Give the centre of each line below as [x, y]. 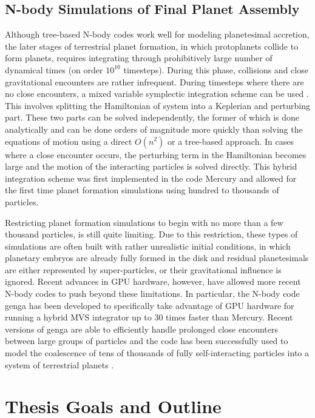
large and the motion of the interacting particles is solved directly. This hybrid [151, 166]
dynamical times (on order [54, 69]
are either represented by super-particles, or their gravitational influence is [143, 269]
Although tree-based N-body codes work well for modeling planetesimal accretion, [157, 34]
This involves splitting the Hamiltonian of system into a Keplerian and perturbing [157, 105]
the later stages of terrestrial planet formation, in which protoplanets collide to [152, 46]
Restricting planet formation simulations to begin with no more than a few [144, 222]
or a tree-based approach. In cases [231, 141]
